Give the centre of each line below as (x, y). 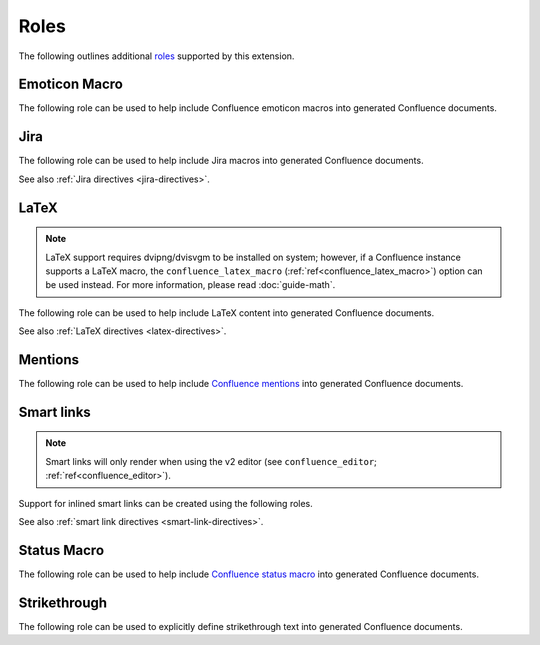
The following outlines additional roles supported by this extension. (156, 56)
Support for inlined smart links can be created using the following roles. (166, 503)
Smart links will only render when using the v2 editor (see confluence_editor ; (211, 461)
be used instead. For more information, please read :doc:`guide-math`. (190, 285)
